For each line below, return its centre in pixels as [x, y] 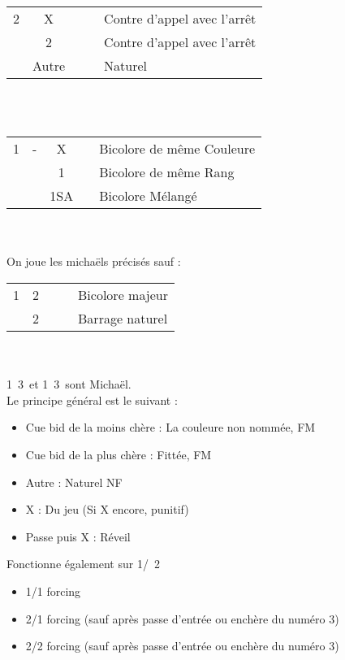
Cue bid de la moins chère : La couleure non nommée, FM [170, 427]
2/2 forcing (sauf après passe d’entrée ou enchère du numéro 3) [182, 646]
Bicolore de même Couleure [177, 149]
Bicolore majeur [123, 294]
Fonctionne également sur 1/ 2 [83, 564]
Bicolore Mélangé [148, 196]
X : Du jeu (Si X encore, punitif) [107, 509]
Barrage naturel [123, 318]
